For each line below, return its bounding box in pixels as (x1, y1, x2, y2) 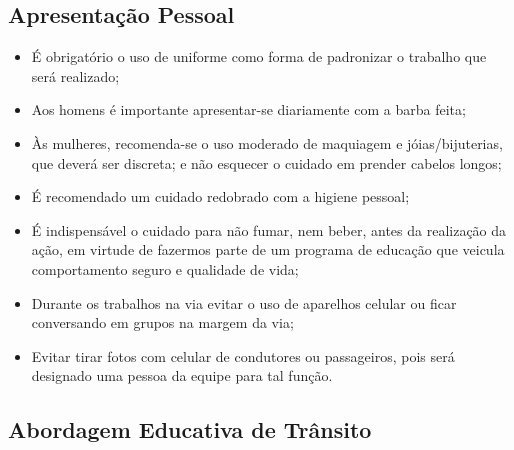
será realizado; (31, 65, 120, 86)
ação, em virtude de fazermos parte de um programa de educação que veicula (31, 239, 505, 260)
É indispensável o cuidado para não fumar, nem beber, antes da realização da (31, 219, 507, 240)
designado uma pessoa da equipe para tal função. (31, 365, 333, 386)
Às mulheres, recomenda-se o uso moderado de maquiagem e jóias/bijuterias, (31, 132, 503, 153)
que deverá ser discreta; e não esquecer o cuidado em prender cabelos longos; (31, 152, 502, 173)
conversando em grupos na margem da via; (31, 312, 294, 333)
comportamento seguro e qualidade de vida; (31, 258, 299, 279)
